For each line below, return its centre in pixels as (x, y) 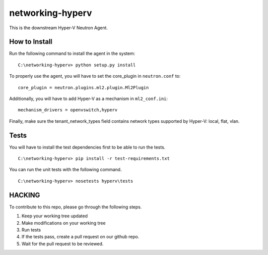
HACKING (25, 195)
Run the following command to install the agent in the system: (72, 53)
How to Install (31, 42)
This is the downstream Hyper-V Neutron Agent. (59, 28)
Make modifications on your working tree (64, 223)
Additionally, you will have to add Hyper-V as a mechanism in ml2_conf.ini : (89, 99)
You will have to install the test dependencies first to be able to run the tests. (87, 147)
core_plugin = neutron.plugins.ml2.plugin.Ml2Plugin (83, 87)
